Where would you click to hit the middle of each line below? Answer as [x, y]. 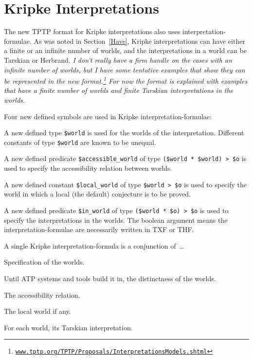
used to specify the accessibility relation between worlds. [88, 168]
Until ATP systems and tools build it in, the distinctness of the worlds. [110, 278]
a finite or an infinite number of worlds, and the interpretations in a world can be [125, 50]
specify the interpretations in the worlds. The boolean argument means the [116, 220]
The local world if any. [37, 311]
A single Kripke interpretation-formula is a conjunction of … [94, 245]
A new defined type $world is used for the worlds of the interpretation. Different [124, 133]
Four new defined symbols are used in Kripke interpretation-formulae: [108, 116]
